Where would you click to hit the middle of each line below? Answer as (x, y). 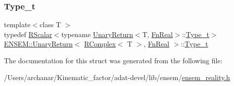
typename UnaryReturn (97, 34)
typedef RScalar (28, 34)
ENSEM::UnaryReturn (39, 44)
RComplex (100, 44)
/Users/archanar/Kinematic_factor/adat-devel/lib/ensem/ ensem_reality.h (117, 77)
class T (50, 24)
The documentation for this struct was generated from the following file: (113, 60)
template (17, 24)
